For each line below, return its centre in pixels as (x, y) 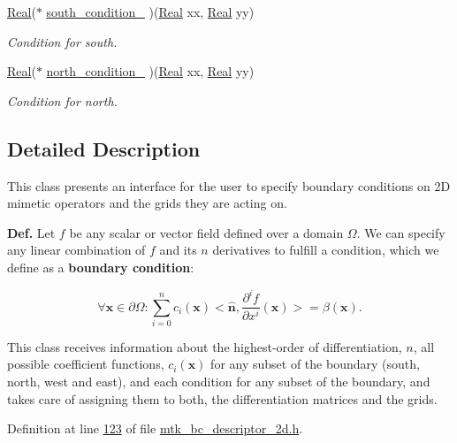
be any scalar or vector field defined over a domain (206, 232)
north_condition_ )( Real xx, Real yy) (150, 71)
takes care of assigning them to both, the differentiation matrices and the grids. (222, 398)
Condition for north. (62, 100)
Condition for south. (62, 41)
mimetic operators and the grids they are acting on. (147, 203)
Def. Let (31, 232)
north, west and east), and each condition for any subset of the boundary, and (219, 382)
